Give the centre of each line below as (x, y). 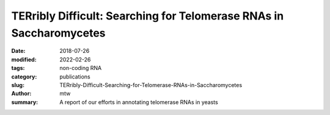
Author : (21, 94)
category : (24, 77)
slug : (18, 85)
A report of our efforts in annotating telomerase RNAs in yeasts (139, 102)
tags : (18, 68)
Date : (18, 51)
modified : (24, 59)
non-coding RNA (81, 68)
